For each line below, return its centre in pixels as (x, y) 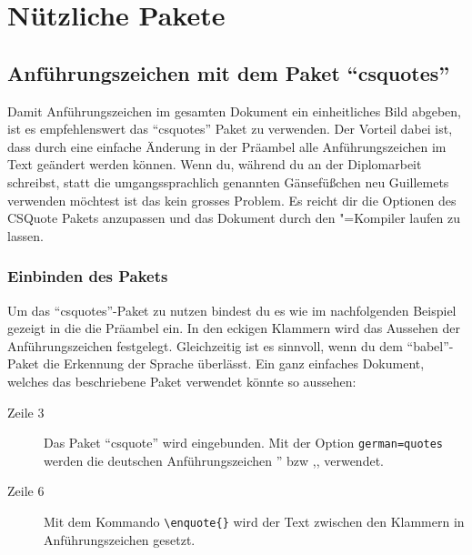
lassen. (25, 235)
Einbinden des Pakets (88, 276)
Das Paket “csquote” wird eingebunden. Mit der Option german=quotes (244, 443)
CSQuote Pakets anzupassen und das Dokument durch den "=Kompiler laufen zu (234, 218)
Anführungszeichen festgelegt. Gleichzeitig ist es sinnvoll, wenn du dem (205, 345)
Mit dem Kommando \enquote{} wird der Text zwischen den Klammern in (254, 521)
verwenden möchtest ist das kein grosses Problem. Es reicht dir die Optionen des (232, 200)
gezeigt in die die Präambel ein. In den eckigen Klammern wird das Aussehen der (234, 328)
